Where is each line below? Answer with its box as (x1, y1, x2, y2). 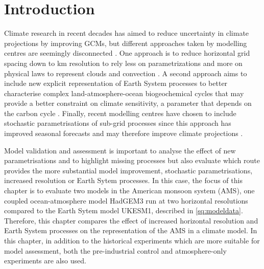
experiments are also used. (4, 255, 86, 266)
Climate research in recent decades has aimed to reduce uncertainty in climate (4, 28, 249, 38)
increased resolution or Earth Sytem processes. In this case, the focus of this (4, 175, 243, 186)
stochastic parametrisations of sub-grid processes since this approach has (4, 118, 231, 128)
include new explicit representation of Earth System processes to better (4, 78, 228, 88)
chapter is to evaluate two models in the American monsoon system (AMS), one (4, 185, 255, 196)
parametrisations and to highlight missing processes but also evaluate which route (4, 155, 260, 166)
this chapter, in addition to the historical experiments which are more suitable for (4, 235, 260, 245)
